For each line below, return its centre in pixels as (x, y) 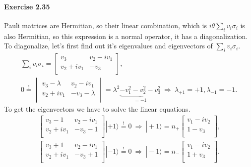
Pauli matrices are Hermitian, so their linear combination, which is (105, 25)
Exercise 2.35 (27, 6)
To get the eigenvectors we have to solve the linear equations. (97, 109)
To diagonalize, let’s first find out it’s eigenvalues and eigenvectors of (108, 46)
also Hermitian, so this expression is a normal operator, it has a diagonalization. (126, 36)
